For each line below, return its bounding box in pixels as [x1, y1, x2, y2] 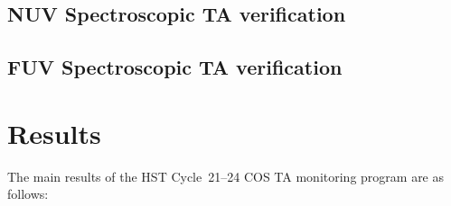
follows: [7, 184, 49, 203]
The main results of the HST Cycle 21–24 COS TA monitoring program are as [7, 166, 445, 185]
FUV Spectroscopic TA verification [7, 53, 343, 81]
